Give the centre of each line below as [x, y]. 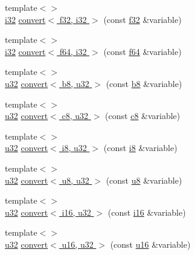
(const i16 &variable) [147, 212]
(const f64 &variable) [142, 51]
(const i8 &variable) [140, 148]
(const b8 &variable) [144, 83]
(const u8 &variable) [144, 180]
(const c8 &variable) [143, 116]
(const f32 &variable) [142, 19]
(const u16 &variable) [150, 244]
